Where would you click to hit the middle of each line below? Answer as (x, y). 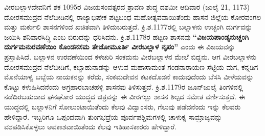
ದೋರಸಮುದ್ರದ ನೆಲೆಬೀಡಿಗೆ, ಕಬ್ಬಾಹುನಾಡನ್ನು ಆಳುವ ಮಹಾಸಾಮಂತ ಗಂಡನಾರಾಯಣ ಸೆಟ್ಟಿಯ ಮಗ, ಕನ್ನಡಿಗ (131, 66)
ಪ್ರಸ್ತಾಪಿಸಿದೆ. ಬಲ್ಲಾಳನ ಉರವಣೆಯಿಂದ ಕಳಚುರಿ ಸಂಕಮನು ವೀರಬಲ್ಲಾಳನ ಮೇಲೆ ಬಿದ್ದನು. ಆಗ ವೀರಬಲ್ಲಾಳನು (130, 56)
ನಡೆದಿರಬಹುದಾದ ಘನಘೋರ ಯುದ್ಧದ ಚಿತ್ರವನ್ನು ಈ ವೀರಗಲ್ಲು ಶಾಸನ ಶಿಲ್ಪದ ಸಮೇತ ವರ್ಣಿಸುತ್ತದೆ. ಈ (125, 97)
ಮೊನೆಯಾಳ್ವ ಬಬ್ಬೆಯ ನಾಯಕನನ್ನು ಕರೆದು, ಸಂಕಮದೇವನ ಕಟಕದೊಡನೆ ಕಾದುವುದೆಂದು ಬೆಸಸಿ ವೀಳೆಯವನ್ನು (129, 77)
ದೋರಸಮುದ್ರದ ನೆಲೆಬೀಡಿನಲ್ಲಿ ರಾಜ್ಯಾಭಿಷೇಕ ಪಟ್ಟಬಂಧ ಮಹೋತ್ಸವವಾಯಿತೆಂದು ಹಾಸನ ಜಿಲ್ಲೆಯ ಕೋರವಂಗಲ (133, 17)
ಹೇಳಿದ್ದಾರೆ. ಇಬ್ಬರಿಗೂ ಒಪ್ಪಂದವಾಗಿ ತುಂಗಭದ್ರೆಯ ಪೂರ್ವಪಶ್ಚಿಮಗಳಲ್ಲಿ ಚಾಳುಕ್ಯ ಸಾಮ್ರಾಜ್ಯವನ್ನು (113, 116)
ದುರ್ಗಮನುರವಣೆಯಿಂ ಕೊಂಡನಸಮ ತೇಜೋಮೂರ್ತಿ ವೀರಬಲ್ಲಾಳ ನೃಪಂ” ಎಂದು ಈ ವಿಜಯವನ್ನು (120, 47)
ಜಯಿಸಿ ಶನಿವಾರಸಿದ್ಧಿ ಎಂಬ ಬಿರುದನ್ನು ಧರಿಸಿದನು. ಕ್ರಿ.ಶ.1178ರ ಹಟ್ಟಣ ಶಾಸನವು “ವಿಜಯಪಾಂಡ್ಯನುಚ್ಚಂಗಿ (127, 36)
